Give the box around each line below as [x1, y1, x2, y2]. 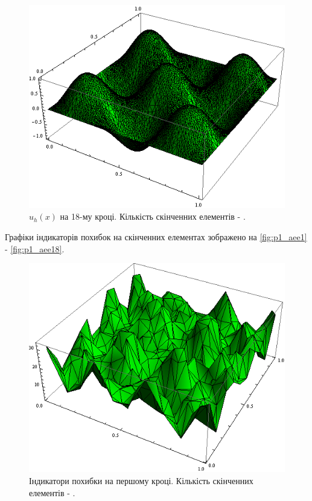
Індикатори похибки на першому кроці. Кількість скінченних [29, 474, 253, 487]
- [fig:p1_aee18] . [5, 242, 65, 255]
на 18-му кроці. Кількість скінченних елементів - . [60, 210, 246, 223]
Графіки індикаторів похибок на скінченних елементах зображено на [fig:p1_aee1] [5, 230, 307, 243]
